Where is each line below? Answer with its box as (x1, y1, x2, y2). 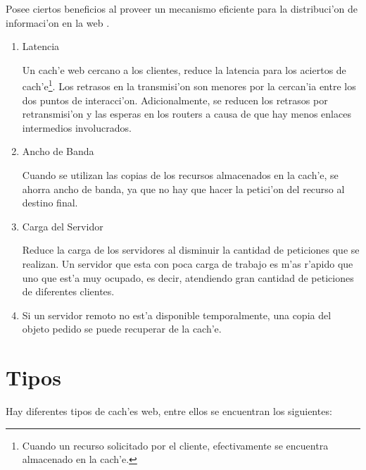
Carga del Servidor (22, 218, 103, 233)
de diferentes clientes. (22, 284, 115, 299)
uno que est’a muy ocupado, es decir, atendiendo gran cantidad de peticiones (22, 270, 354, 285)
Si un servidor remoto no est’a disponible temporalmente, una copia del (22, 307, 332, 322)
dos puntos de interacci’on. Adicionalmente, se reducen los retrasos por (22, 92, 328, 107)
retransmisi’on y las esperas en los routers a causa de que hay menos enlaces (22, 106, 351, 121)
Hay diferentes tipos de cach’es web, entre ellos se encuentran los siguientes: (6, 404, 332, 419)
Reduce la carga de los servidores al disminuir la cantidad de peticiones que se (22, 242, 360, 257)
